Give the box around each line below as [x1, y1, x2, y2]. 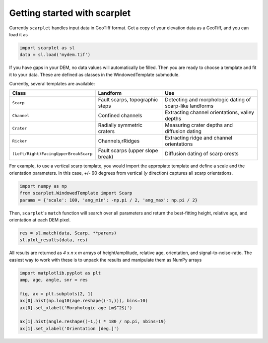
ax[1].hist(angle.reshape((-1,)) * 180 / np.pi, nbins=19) [19, 319, 166, 325]
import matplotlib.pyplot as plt [19, 270, 101, 275]
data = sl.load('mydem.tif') [19, 52, 91, 58]
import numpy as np [19, 183, 67, 189]
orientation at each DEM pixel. [9, 217, 71, 223]
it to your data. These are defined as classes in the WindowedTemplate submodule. [9, 71, 180, 77]
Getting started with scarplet [9, 7, 131, 18]
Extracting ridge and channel [164, 135, 233, 141]
